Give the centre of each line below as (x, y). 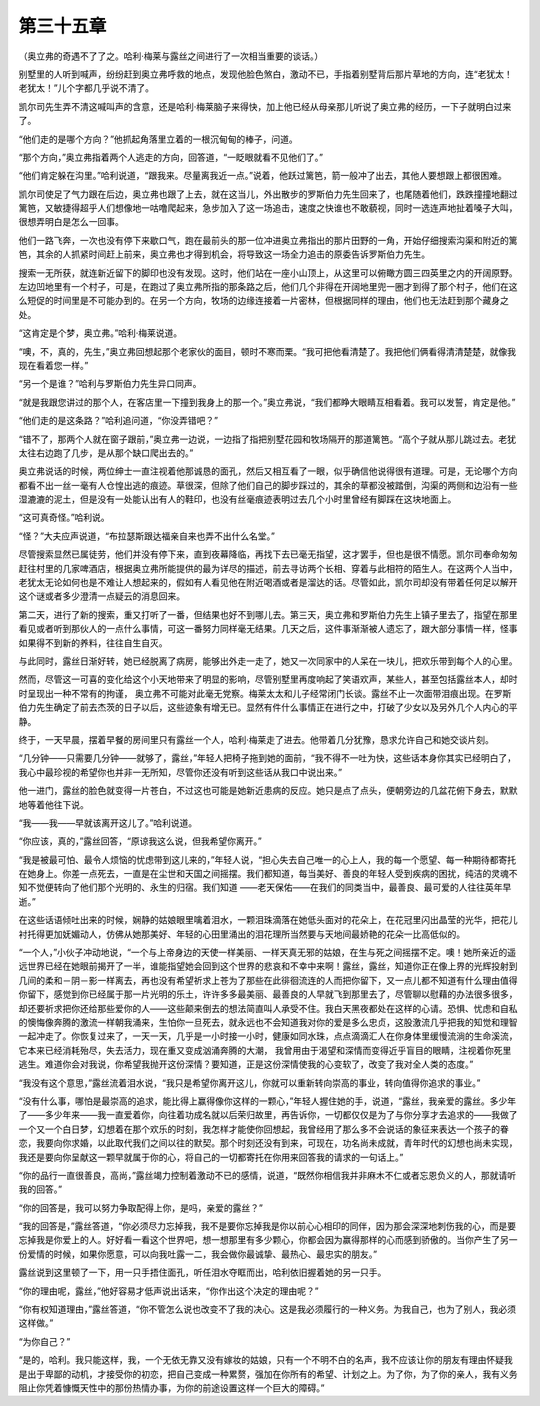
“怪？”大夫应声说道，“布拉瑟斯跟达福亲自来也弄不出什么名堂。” (146, 536)
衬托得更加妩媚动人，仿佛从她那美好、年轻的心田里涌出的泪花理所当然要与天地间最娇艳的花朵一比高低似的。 (241, 934)
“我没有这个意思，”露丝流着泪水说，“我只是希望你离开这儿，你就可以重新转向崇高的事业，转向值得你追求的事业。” (249, 1082)
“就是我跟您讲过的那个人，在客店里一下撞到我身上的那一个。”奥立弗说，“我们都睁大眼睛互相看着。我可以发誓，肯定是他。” (267, 402)
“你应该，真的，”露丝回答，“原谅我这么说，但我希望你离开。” (140, 841)
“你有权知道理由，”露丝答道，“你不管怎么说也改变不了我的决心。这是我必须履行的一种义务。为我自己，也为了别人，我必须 (267, 1309)
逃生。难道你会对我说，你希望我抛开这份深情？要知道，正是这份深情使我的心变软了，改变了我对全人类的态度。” (246, 1064)
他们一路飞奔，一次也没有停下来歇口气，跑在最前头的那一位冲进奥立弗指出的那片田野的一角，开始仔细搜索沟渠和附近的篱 (268, 240)
